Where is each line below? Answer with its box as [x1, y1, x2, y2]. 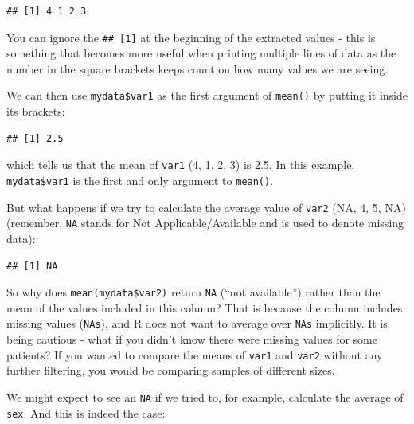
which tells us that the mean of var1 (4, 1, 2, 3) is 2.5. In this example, [6, 156, 355, 173]
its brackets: [6, 103, 65, 120]
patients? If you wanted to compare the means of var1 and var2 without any [6, 346, 383, 363]
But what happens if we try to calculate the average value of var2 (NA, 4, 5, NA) [6, 198, 406, 215]
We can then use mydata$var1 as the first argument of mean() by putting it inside [6, 87, 408, 104]
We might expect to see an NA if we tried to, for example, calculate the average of [6, 388, 404, 405]
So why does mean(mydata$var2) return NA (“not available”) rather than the [6, 284, 381, 300]
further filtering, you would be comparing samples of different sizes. [6, 362, 335, 379]
